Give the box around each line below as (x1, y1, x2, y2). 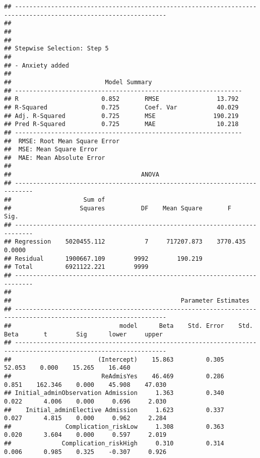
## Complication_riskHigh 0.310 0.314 (4, 440, 224, 447)
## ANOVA (4, 171, 159, 179)
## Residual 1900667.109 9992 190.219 (4, 255, 203, 262)
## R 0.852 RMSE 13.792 (4, 95, 239, 103)
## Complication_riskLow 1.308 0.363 (4, 423, 224, 430)
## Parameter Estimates (4, 297, 249, 304)
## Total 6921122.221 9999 (4, 263, 149, 271)
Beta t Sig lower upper (4, 330, 163, 338)
